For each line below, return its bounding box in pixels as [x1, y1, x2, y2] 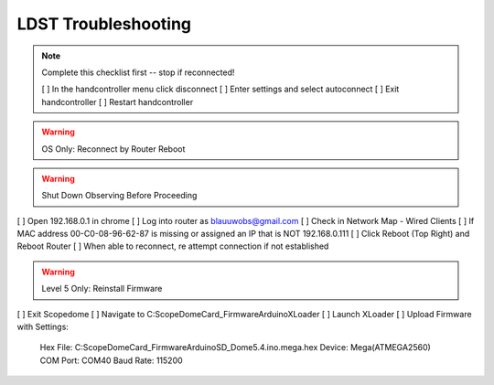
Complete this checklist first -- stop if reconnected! [41, 67, 235, 78]
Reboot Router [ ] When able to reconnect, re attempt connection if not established [16, 241, 329, 251]
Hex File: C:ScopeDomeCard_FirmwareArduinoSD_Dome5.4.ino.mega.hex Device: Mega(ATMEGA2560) [39, 342, 432, 353]
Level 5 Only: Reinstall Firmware [41, 283, 163, 294]
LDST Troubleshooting [16, 14, 192, 34]
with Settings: [16, 321, 69, 333]
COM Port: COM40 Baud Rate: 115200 [39, 355, 183, 366]
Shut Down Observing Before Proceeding [41, 190, 198, 201]
